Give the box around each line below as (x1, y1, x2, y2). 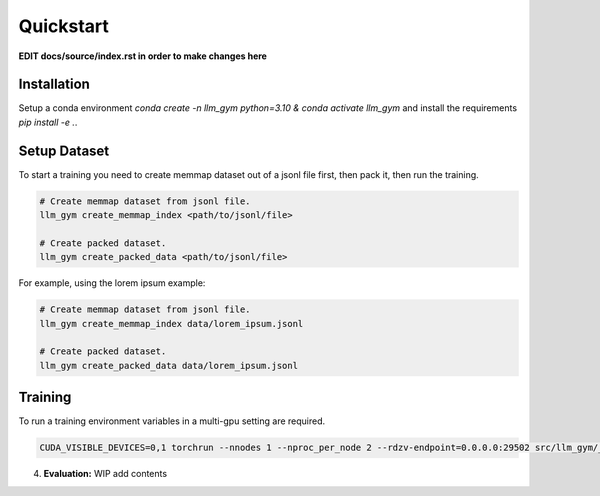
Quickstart (18, 15, 110, 37)
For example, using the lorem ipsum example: (18, 277, 206, 289)
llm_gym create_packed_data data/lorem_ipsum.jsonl (39, 360, 299, 371)
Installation (18, 76, 90, 93)
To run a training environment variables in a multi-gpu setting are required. (18, 415, 326, 427)
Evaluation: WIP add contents (43, 468, 168, 480)
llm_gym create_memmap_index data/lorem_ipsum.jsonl (39, 318, 304, 329)
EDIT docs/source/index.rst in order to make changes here (18, 50, 267, 62)
